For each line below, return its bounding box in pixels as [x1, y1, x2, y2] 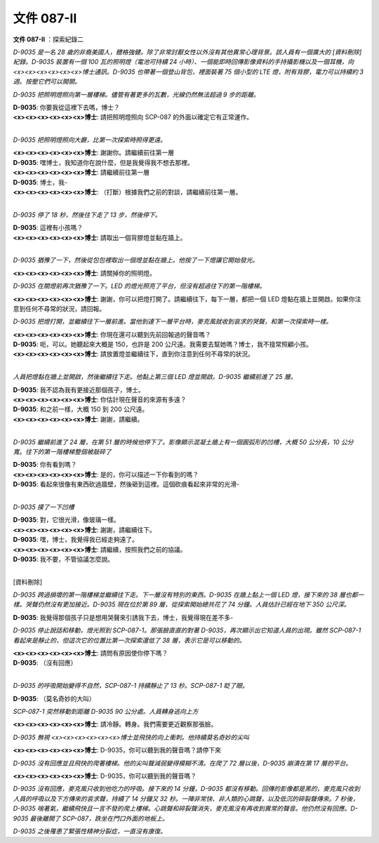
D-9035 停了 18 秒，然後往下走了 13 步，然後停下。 [13, 211, 161, 219]
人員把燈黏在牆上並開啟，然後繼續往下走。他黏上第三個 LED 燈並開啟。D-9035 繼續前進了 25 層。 [13, 373, 297, 381]
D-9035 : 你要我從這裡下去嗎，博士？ [13, 102, 120, 112]
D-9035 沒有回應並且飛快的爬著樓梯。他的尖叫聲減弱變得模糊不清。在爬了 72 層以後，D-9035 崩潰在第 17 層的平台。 [13, 759, 352, 767]
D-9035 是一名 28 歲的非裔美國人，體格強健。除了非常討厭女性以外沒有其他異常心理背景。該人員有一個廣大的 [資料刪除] [13, 48, 362, 56]
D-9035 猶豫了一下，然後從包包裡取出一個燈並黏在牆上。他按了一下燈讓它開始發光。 [13, 256, 259, 265]
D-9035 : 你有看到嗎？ [13, 460, 77, 469]
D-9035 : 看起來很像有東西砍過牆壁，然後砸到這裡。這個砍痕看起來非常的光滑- [13, 480, 240, 489]
